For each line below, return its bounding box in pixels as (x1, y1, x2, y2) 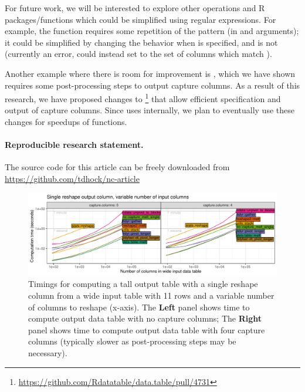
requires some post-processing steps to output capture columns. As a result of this (5, 79, 300, 91)
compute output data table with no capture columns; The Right (28, 312, 262, 325)
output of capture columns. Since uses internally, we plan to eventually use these (5, 104, 294, 116)
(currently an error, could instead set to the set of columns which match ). (5, 48, 272, 60)
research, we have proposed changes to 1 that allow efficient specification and (5, 91, 281, 104)
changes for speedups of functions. (5, 116, 127, 127)
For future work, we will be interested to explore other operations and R (5, 2, 265, 13)
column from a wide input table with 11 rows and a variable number (28, 289, 274, 301)
